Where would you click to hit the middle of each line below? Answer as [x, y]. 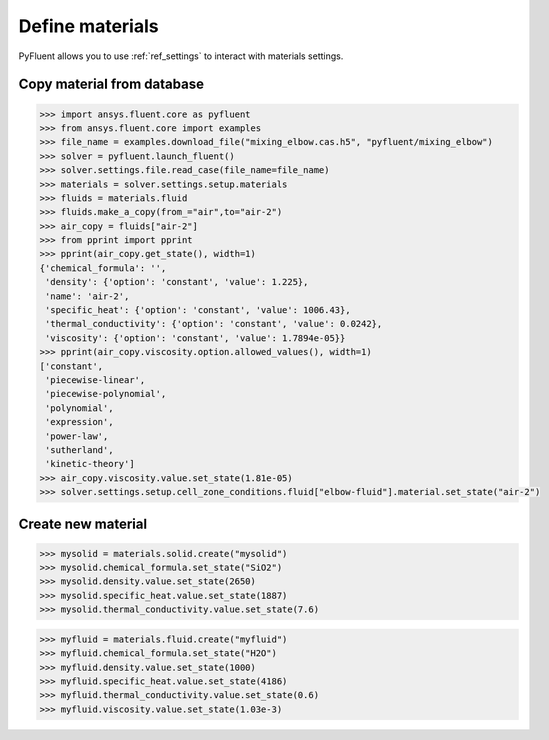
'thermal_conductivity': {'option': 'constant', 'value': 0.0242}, [214, 324]
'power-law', [77, 436]
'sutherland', [79, 449]
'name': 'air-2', [87, 296]
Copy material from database [111, 84]
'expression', [79, 422]
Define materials [88, 26]
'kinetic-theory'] [90, 464]
